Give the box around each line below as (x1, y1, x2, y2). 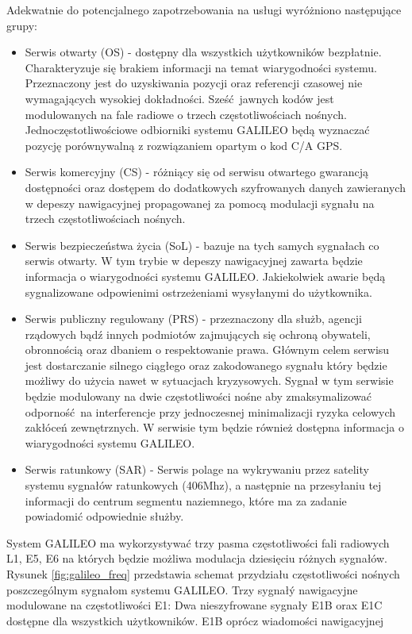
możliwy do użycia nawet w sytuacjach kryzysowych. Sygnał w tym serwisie (25, 372, 394, 389)
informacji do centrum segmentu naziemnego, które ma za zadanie (25, 492, 347, 509)
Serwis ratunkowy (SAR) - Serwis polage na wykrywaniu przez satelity (25, 461, 369, 478)
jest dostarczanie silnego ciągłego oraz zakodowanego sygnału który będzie (25, 356, 387, 373)
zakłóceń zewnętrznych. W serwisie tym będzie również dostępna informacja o (25, 419, 404, 436)
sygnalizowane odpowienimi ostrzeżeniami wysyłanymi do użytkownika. (25, 283, 372, 300)
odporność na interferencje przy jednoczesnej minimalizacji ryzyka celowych (25, 403, 396, 420)
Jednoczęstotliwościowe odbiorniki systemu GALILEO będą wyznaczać (25, 121, 370, 138)
